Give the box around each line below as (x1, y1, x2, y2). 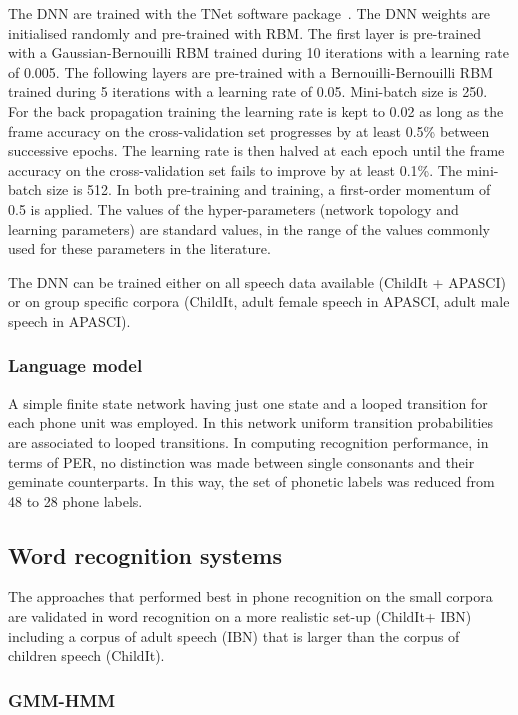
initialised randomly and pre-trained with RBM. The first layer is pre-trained (8, 22, 482, 43)
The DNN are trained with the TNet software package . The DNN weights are (8, 3, 491, 23)
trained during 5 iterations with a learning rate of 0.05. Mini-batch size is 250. (8, 81, 488, 102)
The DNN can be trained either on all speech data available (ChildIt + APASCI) (8, 271, 506, 292)
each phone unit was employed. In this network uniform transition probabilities (8, 412, 494, 433)
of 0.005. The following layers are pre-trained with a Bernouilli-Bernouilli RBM (8, 61, 493, 82)
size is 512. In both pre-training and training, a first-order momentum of (46, 179, 491, 200)
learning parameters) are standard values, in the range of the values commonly (8, 218, 490, 239)
